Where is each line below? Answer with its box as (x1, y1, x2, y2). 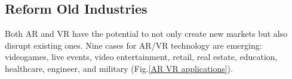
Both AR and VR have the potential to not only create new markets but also (5, 27, 288, 40)
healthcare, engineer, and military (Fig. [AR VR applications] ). (5, 62, 233, 74)
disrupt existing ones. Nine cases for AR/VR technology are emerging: (5, 39, 262, 51)
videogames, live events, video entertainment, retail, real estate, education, (5, 50, 278, 63)
